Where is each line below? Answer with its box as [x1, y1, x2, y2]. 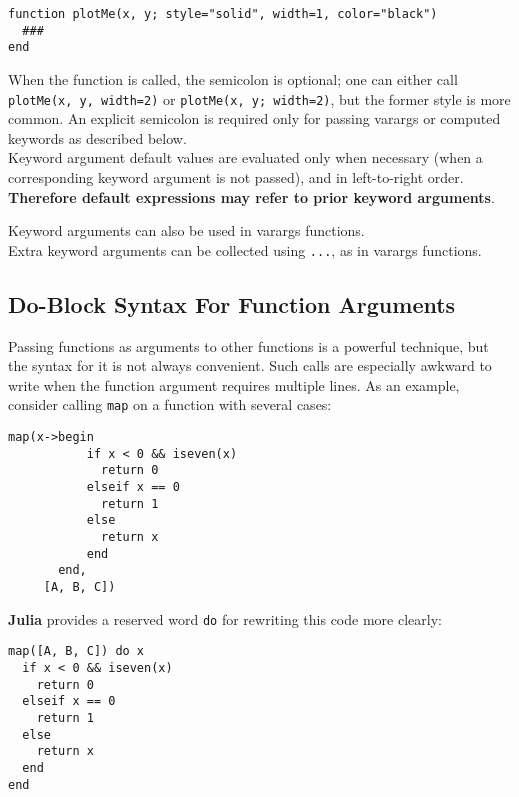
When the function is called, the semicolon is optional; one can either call [8, 68, 458, 89]
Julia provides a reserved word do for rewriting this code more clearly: [8, 608, 442, 629]
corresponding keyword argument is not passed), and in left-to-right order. [8, 167, 464, 187]
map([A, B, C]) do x [8, 644, 145, 659]
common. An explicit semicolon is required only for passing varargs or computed [8, 108, 501, 129]
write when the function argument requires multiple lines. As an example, [8, 374, 460, 395]
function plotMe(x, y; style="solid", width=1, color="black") [8, 7, 438, 21]
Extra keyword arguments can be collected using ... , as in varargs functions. [8, 239, 482, 260]
